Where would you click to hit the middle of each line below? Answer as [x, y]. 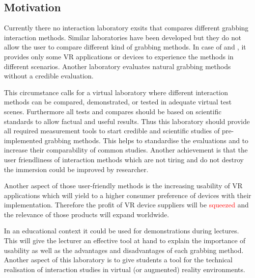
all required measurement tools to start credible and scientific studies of [112, 131]
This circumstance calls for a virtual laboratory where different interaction [116, 92]
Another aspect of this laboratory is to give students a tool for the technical [118, 260]
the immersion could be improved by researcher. [76, 169]
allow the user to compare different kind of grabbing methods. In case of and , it [125, 47]
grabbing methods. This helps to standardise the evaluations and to [146, 140]
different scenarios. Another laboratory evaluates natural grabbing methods [117, 66]
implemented [23, 140]
